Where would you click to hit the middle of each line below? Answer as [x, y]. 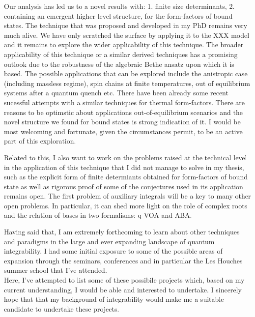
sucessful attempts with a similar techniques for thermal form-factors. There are [124, 102]
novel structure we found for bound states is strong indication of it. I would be [122, 122]
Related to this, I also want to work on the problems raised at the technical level [126, 157]
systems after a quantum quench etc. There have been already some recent [116, 93]
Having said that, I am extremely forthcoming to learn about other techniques [122, 232]
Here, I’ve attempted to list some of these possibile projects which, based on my [124, 280]
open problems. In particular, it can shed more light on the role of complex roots [126, 205]
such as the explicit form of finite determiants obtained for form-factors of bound [126, 177]
